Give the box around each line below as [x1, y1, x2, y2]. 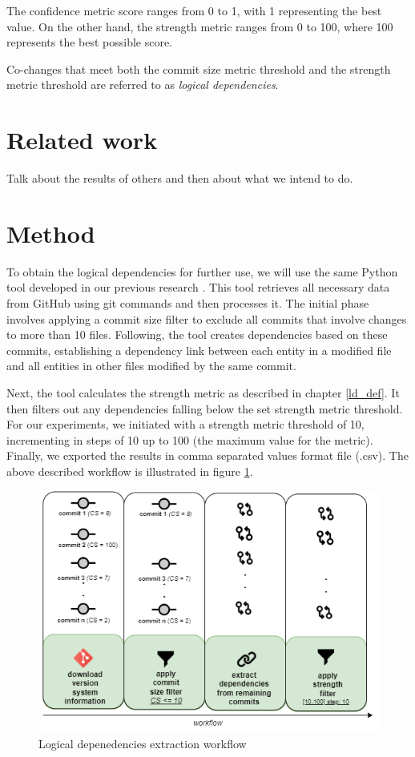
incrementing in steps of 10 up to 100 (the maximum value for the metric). [6, 431, 373, 448]
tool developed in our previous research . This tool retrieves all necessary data [6, 279, 390, 296]
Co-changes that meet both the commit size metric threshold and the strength [6, 60, 391, 77]
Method [6, 216, 95, 249]
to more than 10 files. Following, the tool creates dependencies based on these [6, 326, 388, 343]
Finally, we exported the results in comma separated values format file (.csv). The [6, 447, 409, 464]
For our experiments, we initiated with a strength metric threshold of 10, [6, 416, 365, 433]
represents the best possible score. [6, 34, 173, 50]
